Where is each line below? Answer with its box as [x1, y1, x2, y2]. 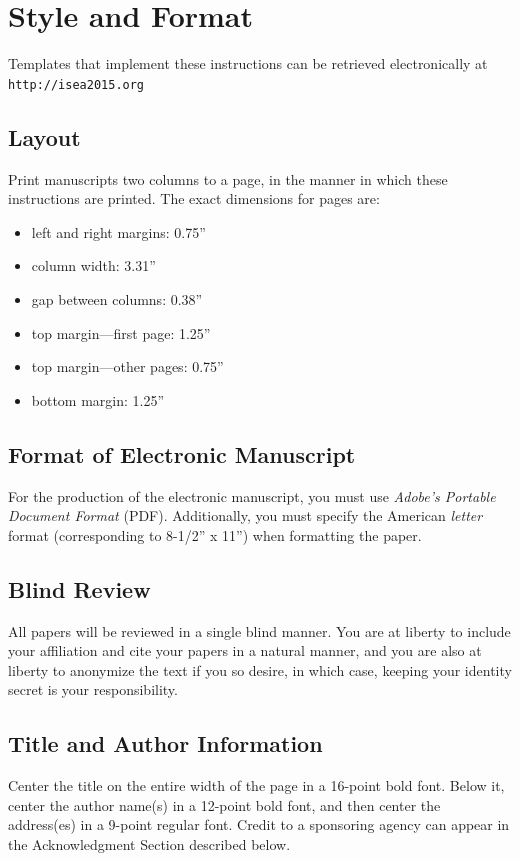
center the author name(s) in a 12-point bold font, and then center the [8, 794, 441, 815]
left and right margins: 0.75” [31, 221, 206, 242]
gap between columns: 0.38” [31, 288, 203, 309]
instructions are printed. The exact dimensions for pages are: [8, 188, 380, 209]
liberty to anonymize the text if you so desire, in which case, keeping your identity [8, 659, 512, 680]
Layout [8, 121, 81, 152]
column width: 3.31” [31, 255, 156, 276]
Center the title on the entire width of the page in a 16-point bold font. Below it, [8, 775, 505, 796]
